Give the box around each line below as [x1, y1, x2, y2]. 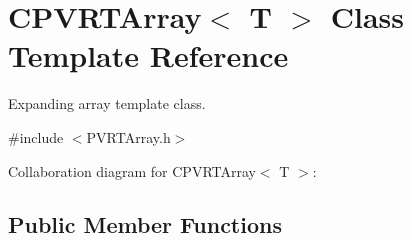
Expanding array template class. [8, 93, 206, 114]
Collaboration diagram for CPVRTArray [8, 160, 256, 181]
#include [8, 126, 64, 147]
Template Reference [8, 35, 289, 76]
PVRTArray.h [86, 126, 171, 147]
